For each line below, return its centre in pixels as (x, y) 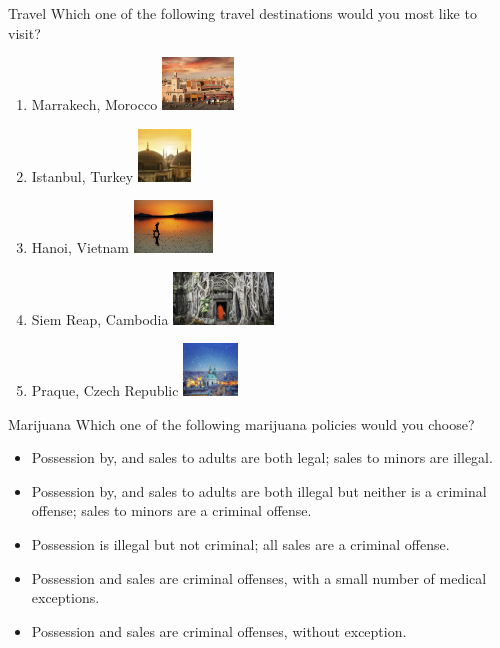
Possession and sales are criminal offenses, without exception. (219, 630)
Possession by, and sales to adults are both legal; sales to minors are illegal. (262, 457)
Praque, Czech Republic (105, 390)
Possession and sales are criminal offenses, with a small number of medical (259, 577)
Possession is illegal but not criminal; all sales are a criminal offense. (240, 544)
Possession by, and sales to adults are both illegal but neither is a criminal (259, 490)
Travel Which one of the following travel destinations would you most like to (242, 13)
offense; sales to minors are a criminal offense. (171, 510)
